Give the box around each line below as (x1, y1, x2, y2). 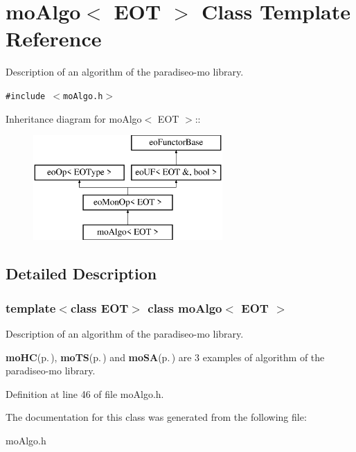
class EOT (70, 299, 129, 316)
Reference (6, 24, 102, 53)
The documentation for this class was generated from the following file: (6, 410, 307, 424)
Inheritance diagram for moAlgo (6, 111, 142, 125)
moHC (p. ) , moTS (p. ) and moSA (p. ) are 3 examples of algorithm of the (6, 349, 325, 364)
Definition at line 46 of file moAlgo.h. (6, 386, 164, 401)
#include (6, 91, 46, 101)
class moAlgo (148, 299, 222, 316)
